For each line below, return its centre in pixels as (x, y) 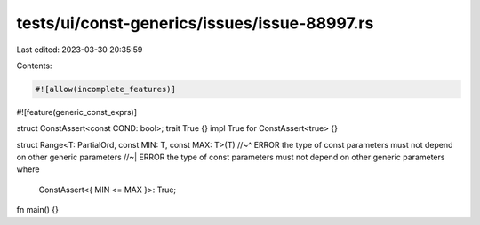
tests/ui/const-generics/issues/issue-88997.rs (195, 23)
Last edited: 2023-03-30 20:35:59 (80, 50)
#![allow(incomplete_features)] (106, 89)
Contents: (34, 66)
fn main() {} (38, 210)
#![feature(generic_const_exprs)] (77, 112)
